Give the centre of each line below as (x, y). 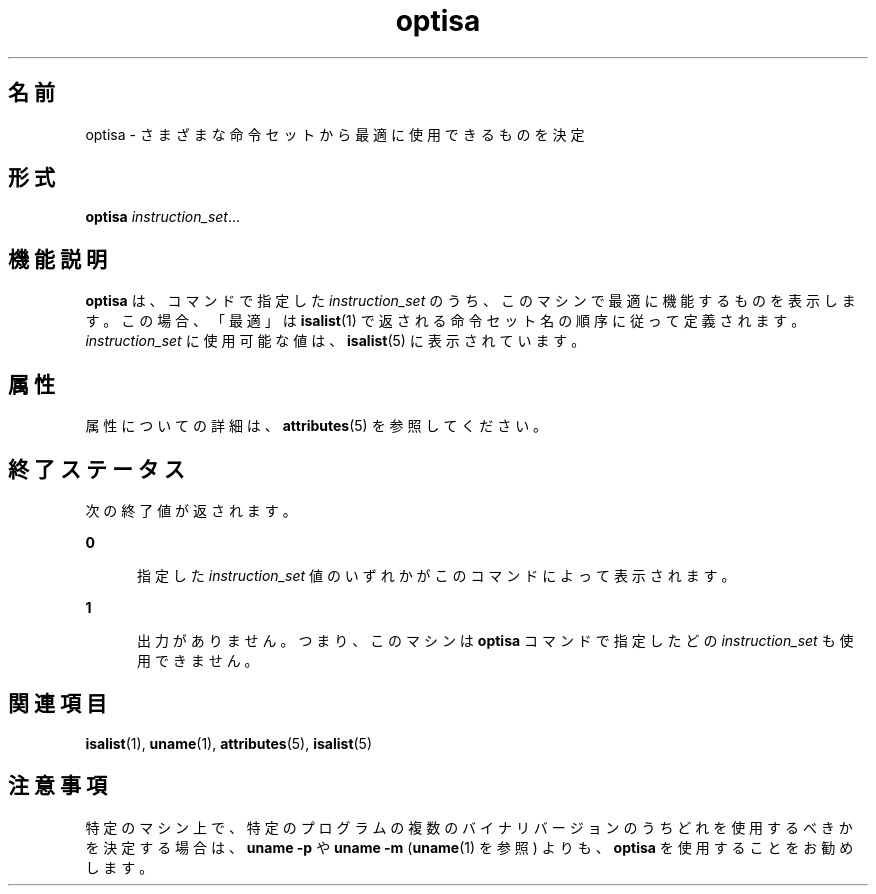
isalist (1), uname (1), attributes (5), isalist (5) (229, 743)
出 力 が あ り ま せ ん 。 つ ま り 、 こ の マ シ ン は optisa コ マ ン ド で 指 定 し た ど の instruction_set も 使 (495, 640)
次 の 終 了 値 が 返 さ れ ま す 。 (191, 510)
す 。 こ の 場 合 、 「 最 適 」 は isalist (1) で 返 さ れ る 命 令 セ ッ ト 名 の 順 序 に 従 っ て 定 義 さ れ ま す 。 (445, 321)
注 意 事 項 (57, 786)
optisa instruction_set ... (163, 217)
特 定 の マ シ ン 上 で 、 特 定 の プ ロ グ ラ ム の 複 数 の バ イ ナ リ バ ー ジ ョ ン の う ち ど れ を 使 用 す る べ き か (469, 827)
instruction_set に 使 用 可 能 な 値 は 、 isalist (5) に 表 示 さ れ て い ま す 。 (335, 341)
